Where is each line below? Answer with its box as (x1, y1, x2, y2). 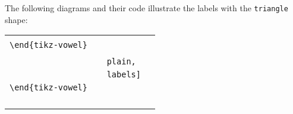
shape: (5, 13, 28, 25)
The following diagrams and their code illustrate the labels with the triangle (5, 2, 288, 14)
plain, (106, 57, 136, 67)
